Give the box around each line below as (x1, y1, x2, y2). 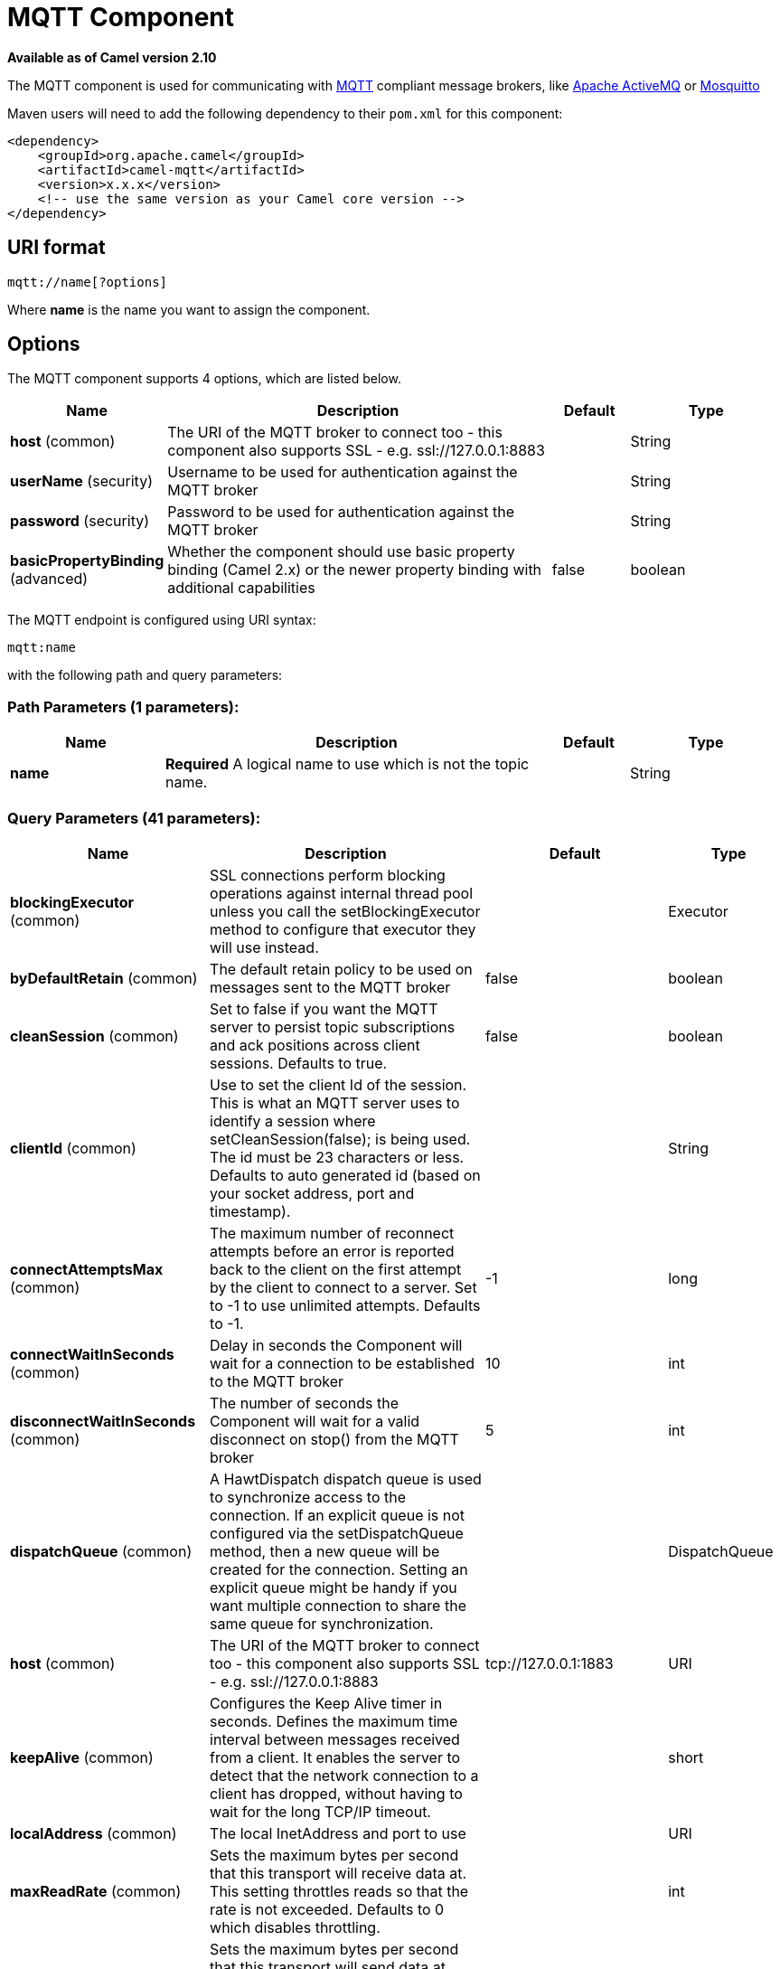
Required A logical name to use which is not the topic (165, 755, 530, 774)
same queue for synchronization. (210, 1614, 434, 1633)
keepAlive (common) (10, 1748, 154, 1766)
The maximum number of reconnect (210, 1223, 455, 1242)
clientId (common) (10, 1138, 136, 1157)
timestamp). (210, 1201, 291, 1220)
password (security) (10, 512, 149, 531)
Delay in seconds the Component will (210, 1335, 463, 1354)
